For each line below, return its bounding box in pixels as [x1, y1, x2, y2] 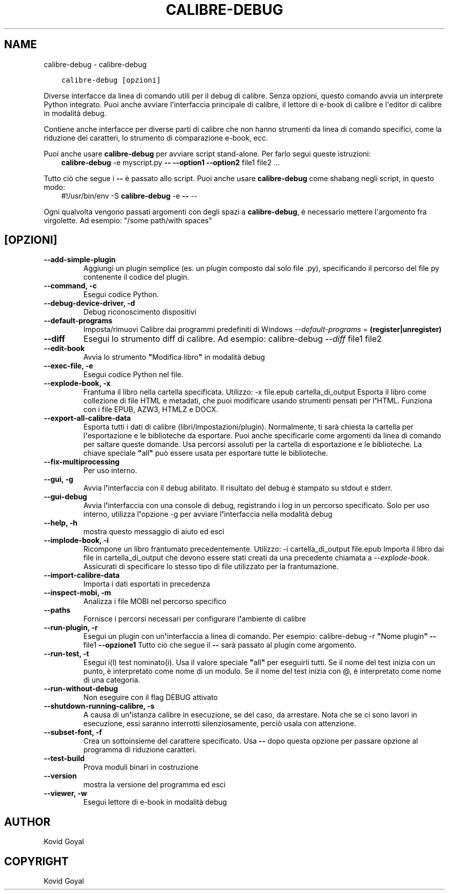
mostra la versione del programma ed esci [83, 780, 226, 789]
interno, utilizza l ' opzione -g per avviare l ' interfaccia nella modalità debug [83, 510, 333, 519]
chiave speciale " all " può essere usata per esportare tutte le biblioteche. [83, 449, 329, 458]
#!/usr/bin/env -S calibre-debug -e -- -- [61, 191, 198, 200]
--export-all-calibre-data [44, 414, 131, 423]
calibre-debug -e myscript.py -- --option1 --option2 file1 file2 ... [61, 158, 280, 167]
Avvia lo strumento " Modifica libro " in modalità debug [83, 353, 265, 362]
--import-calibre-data [44, 571, 120, 580]
